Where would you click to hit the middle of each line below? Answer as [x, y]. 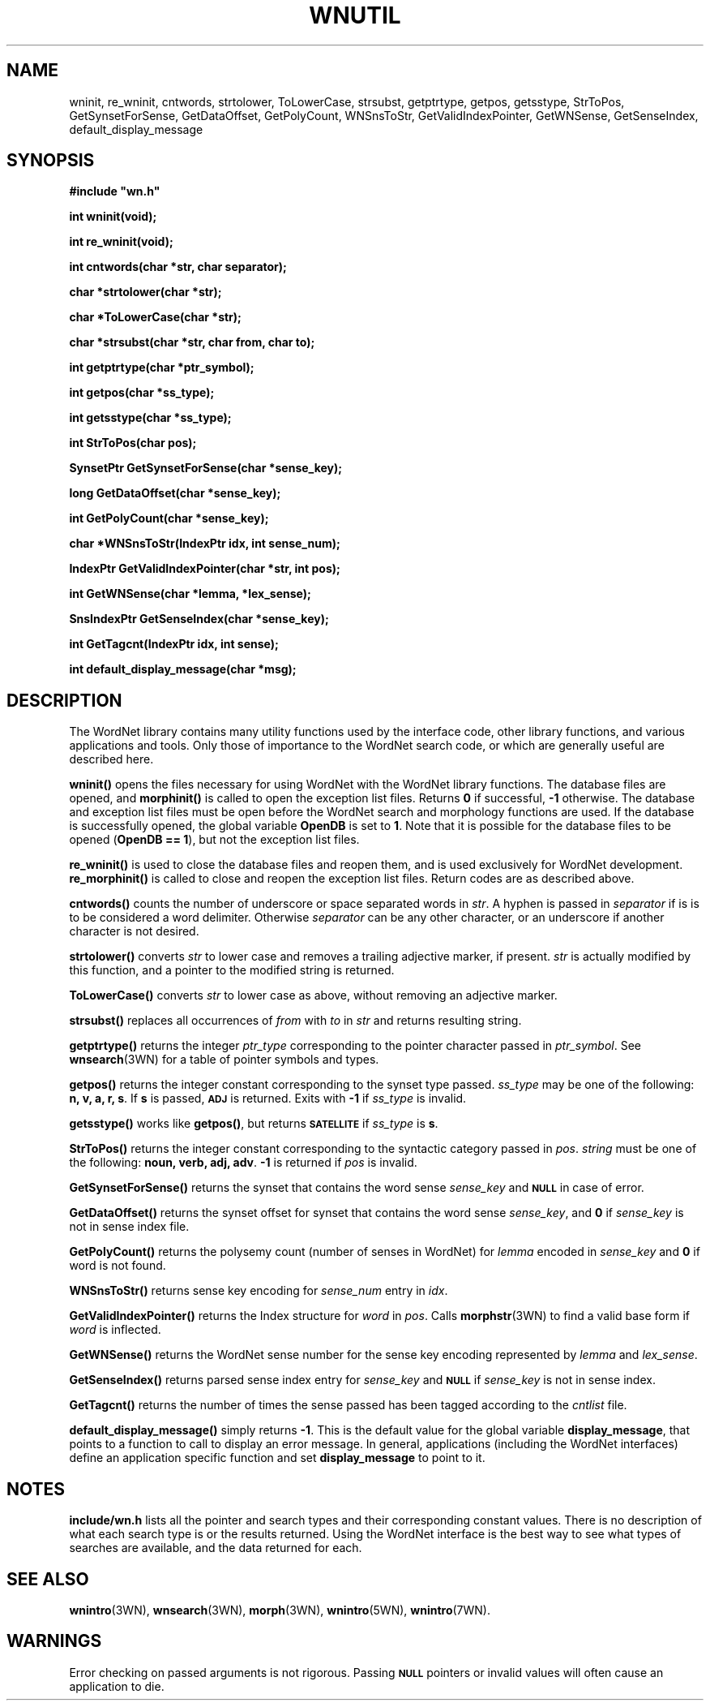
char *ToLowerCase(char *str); [155, 317]
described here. [111, 759]
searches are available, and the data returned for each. [216, 1548]
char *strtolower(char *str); [145, 292]
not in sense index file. [129, 1227]
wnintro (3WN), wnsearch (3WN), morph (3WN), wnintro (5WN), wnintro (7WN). [280, 1610]
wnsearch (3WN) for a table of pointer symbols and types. [224, 1060]
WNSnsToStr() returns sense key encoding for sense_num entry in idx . [259, 1291]
